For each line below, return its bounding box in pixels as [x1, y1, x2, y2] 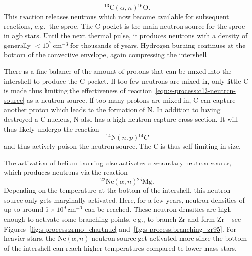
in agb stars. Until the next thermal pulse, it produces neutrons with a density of [4, 30, 248, 41]
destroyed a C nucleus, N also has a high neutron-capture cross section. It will [4, 114, 238, 124]
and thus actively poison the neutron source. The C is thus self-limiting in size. [4, 141, 241, 151]
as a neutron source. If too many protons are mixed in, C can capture [26, 94, 236, 105]
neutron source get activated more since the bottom [92, 233, 247, 243]
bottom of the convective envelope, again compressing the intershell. [4, 49, 208, 60]
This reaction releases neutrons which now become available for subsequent [4, 11, 229, 22]
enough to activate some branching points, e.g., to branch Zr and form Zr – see [4, 213, 241, 224]
